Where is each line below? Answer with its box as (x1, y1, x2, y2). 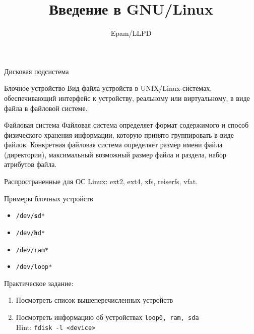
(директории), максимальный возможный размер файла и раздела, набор (4, 149, 227, 159)
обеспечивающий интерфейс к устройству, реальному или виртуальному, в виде (4, 92, 250, 103)
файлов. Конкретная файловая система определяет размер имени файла (4, 139, 223, 150)
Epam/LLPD (110, 28, 152, 38)
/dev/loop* (16, 263, 52, 271)
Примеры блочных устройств (4, 193, 93, 203)
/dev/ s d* (16, 212, 45, 220)
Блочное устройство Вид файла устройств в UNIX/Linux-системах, (4, 83, 212, 93)
